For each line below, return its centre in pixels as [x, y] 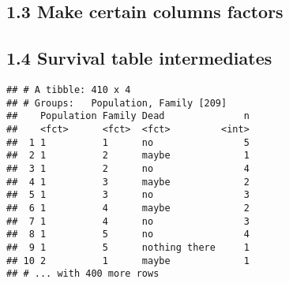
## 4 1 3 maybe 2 [128, 182]
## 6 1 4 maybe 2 [128, 208]
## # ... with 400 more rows [83, 274]
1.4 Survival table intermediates [139, 58]
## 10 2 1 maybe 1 [128, 261]
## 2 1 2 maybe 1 [128, 156]
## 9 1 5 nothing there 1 [128, 247]
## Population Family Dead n [128, 116]
